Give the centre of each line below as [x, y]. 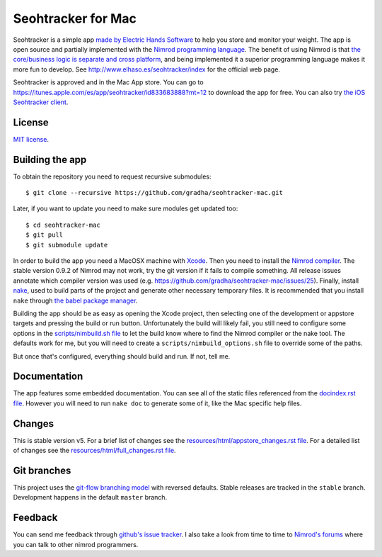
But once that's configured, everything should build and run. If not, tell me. [122, 356]
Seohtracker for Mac [75, 18]
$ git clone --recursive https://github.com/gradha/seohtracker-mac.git [154, 193]
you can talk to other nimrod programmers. [76, 544]
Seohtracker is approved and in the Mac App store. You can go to [109, 82]
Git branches [42, 470]
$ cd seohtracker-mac [63, 225]
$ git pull [45, 235]
